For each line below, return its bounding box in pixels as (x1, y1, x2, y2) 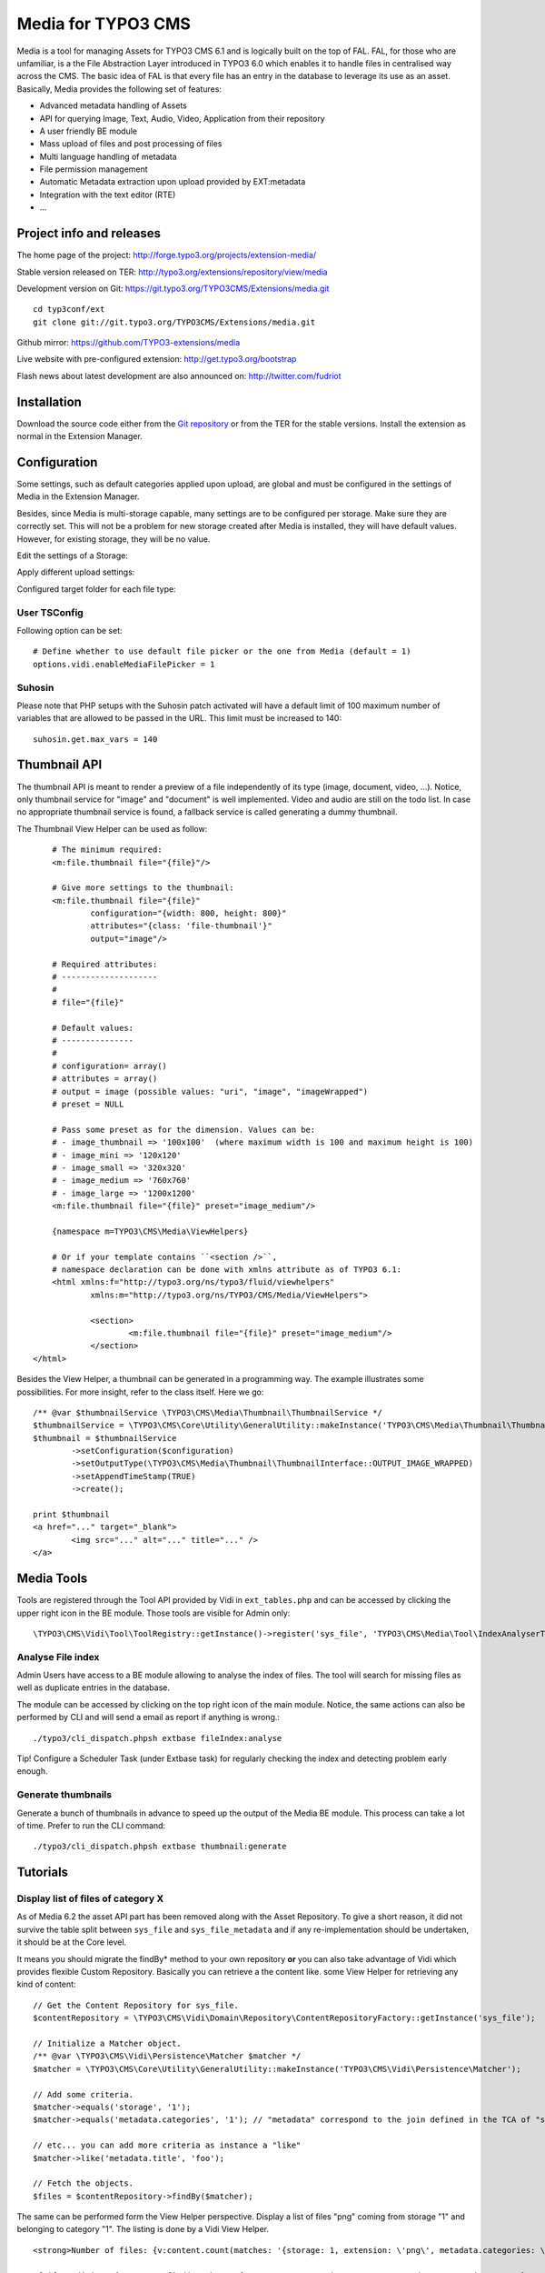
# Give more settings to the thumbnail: (51, 883, 235, 893)
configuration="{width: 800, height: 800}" (90, 908, 287, 918)
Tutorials (16, 1865, 68, 1880)
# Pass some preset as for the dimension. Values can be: (51, 1124, 316, 1135)
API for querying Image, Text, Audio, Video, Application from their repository (39, 113, 326, 124)
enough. (16, 1766, 49, 1777)
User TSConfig (16, 606, 84, 618)
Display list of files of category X (16, 1892, 164, 1905)
